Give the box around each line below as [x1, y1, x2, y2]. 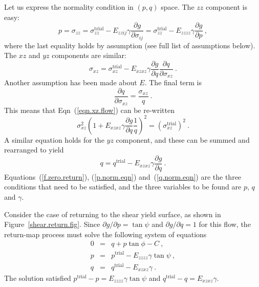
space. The [161, 2, 195, 12]
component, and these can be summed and [116, 134, 250, 145]
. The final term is [144, 77, 202, 88]
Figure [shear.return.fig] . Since [4, 219, 100, 229]
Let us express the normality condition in [4, 2, 134, 12]
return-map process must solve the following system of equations [4, 228, 207, 239]
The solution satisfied [4, 272, 71, 283]
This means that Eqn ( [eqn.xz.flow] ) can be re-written [4, 104, 175, 115]
